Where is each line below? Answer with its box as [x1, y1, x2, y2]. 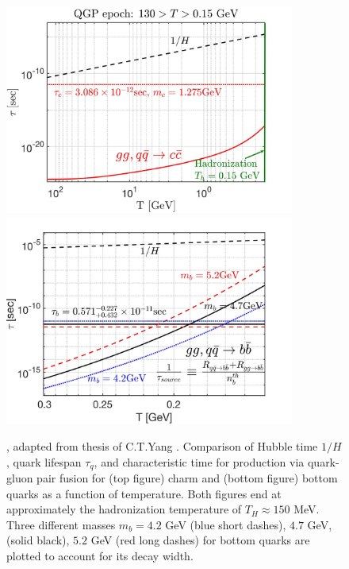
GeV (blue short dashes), [165, 516, 286, 532]
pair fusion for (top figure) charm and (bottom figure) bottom [36, 470, 338, 486]
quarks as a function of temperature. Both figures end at [6, 485, 282, 501]
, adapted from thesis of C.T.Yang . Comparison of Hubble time [6, 438, 318, 455]
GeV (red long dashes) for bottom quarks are [90, 532, 310, 548]
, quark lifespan [6, 453, 82, 470]
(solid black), [6, 532, 70, 548]
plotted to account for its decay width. [6, 548, 194, 564]
